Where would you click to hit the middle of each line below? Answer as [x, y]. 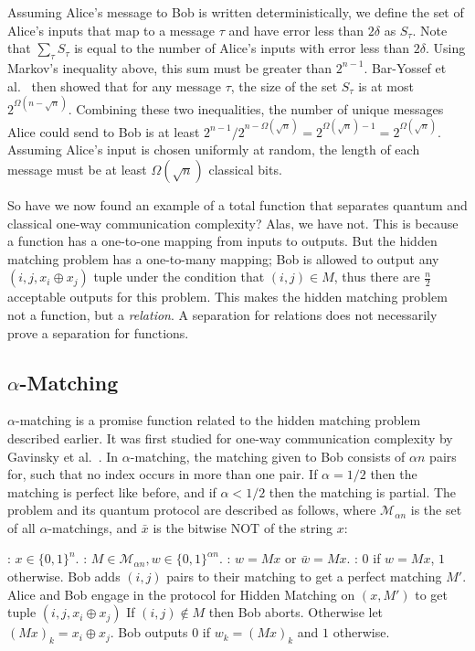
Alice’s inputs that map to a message [111, 30]
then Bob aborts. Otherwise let [296, 612]
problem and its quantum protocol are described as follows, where [192, 510]
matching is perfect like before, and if [112, 491]
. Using [445, 48]
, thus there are [377, 277]
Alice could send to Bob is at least [104, 131]
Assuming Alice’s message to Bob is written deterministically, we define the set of [236, 12]
